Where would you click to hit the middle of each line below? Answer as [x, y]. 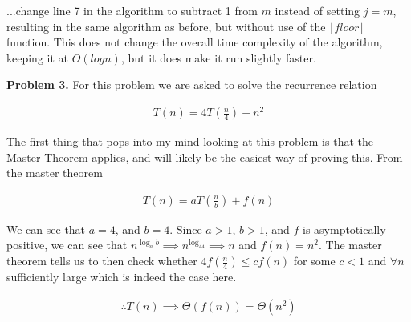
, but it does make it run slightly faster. [218, 57]
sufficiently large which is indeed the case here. [122, 277]
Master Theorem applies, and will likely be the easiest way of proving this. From [205, 157]
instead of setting [317, 10]
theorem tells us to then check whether [102, 261]
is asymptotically [344, 229]
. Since [186, 229]
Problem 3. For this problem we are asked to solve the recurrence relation [192, 85]
